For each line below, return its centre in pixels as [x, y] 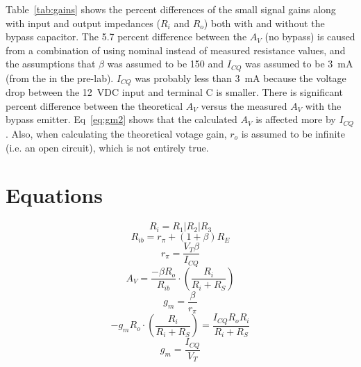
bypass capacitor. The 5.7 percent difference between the [126, 36]
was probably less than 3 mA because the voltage [241, 78]
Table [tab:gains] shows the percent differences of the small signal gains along [171, 9]
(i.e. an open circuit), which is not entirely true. [107, 147]
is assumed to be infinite [293, 133]
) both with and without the [264, 23]
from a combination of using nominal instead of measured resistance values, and [176, 50]
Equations [54, 195]
